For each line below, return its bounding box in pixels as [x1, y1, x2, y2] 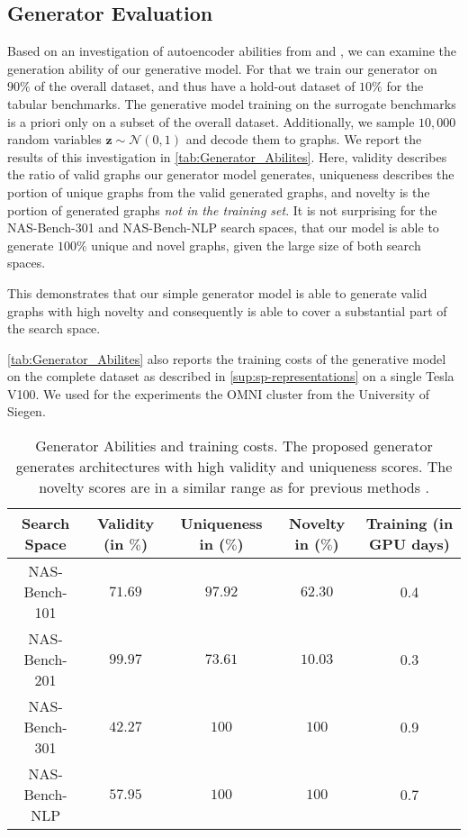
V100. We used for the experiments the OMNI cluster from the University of [7, 384, 430, 403]
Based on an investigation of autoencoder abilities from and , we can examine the [7, 41, 457, 60]
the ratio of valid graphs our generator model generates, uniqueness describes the [7, 165, 454, 184]
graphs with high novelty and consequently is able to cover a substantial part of [7, 301, 447, 320]
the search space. [7, 319, 101, 338]
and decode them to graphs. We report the [185, 130, 422, 149]
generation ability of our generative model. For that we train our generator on [7, 59, 437, 77]
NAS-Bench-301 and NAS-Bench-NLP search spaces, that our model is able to [7, 218, 439, 237]
